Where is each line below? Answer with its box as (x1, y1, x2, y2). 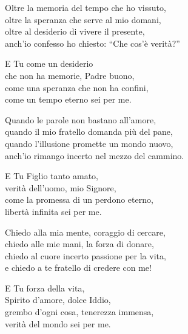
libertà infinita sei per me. (5, 205, 102, 217)
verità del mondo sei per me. (5, 317, 111, 330)
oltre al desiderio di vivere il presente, (5, 25, 145, 38)
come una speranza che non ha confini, (5, 81, 149, 94)
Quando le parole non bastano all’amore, (5, 113, 156, 126)
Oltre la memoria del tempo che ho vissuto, (5, 1, 166, 13)
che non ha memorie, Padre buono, (5, 69, 135, 81)
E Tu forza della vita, (5, 281, 85, 294)
